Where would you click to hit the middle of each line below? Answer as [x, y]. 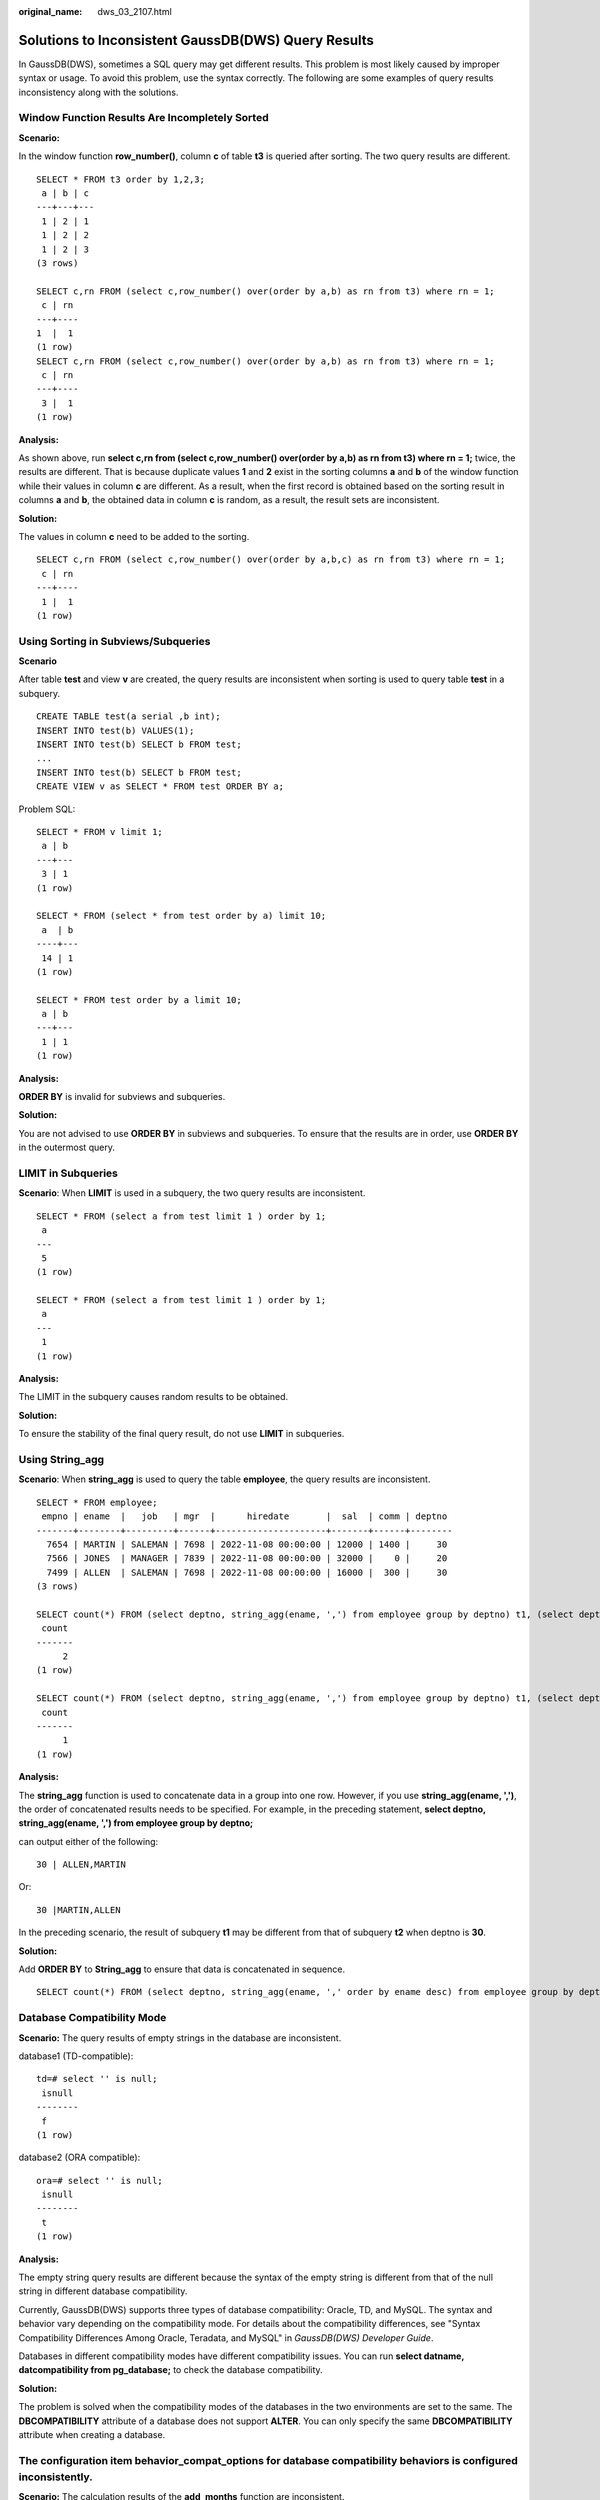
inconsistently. [56, 2477]
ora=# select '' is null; [100, 2180]
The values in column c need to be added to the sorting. [134, 536]
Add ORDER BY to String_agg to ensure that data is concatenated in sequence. [181, 1969]
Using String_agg [61, 1459]
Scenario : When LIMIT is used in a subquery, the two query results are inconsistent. [192, 1193]
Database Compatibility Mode [92, 2018]
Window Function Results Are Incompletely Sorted [143, 118]
